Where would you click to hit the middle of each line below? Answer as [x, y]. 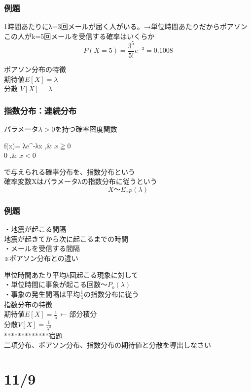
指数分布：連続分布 [40, 110]
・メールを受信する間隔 [42, 248]
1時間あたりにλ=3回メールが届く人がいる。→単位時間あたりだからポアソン [126, 26]
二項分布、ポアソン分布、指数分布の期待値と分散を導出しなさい [108, 345]
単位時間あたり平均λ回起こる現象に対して [71, 274]
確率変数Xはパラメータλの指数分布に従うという [81, 181]
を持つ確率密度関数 [86, 128]
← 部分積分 [78, 314]
